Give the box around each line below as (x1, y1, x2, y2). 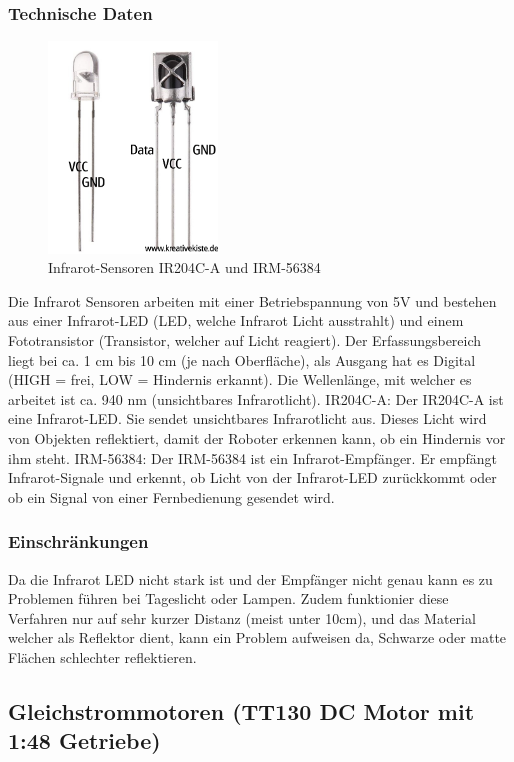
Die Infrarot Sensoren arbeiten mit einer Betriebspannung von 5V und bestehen (8, 290, 497, 311)
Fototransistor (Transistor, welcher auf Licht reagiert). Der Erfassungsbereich (8, 329, 482, 350)
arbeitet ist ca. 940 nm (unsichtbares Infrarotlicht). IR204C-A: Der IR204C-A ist (8, 388, 504, 409)
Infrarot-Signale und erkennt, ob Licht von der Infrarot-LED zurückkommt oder (8, 467, 497, 488)
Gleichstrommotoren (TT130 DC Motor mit (8, 695, 475, 726)
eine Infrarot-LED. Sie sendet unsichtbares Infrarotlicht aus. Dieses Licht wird (8, 408, 487, 429)
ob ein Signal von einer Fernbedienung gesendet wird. (8, 486, 335, 507)
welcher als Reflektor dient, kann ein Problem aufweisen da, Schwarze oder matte (8, 627, 507, 648)
